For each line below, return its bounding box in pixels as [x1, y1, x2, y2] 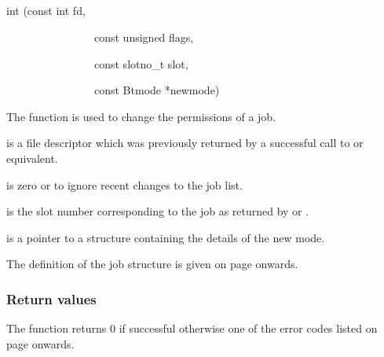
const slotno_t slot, [93, 55, 188, 72]
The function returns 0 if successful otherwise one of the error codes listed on [6, 320, 378, 337]
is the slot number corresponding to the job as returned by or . [6, 203, 309, 219]
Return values [6, 289, 97, 308]
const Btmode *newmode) [93, 82, 220, 98]
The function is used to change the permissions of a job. [6, 108, 276, 124]
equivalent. [6, 149, 58, 166]
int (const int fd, [6, 2, 86, 19]
